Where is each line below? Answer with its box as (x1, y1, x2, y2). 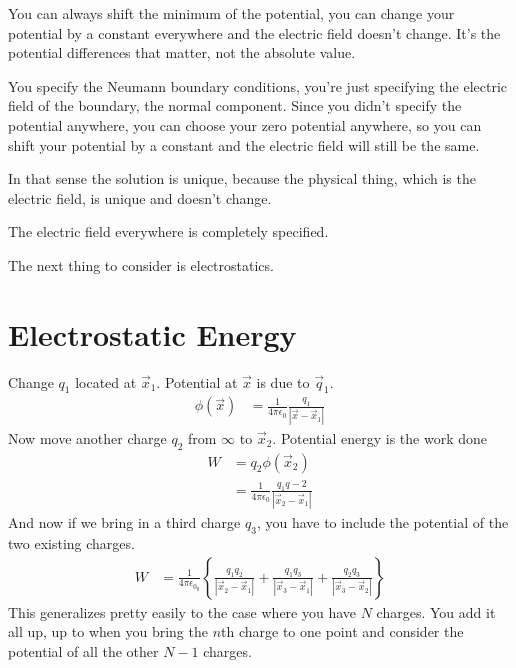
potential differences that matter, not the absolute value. (8, 42, 356, 63)
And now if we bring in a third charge (8, 512, 241, 533)
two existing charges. (8, 533, 135, 554)
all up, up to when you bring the (8, 621, 208, 642)
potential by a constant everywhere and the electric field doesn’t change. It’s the (8, 22, 501, 43)
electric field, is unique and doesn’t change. (8, 187, 272, 208)
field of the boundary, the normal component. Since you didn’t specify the (8, 95, 462, 116)
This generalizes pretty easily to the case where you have (8, 601, 357, 622)
